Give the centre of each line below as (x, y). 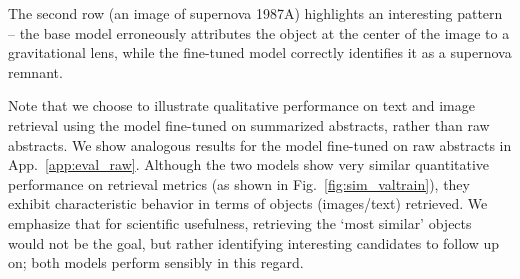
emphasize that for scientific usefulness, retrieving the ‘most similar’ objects (240, 222)
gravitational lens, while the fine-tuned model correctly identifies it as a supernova (260, 52)
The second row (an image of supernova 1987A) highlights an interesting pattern (255, 13)
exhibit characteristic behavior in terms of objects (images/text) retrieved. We (248, 203)
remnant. (35, 71)
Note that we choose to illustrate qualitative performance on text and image (241, 105)
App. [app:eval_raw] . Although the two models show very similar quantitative (249, 164)
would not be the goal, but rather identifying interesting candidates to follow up (254, 242)
